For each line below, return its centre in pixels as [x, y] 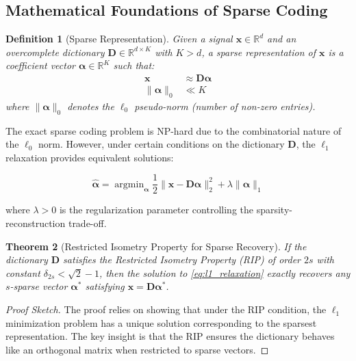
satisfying [105, 286]
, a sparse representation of [258, 52]
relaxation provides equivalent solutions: [90, 157]
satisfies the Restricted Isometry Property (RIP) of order [182, 259]
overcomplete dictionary [55, 52]
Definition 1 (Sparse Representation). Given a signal [119, 39]
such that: [134, 65]
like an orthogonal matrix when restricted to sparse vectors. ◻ [137, 349]
